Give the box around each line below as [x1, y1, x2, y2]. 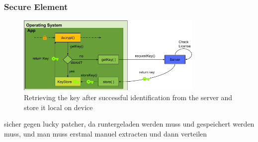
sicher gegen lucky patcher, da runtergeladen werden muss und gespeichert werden [4, 119, 255, 129]
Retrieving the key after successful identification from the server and [24, 92, 233, 102]
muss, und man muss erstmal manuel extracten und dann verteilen [4, 128, 207, 139]
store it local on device [24, 102, 93, 112]
